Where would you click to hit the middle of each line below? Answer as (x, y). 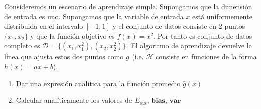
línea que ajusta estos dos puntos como (64, 57)
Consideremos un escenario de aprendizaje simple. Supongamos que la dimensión (128, 6)
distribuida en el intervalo (44, 26)
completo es (22, 45)
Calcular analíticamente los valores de (74, 100)
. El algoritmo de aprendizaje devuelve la (189, 45)
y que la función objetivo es (73, 35)
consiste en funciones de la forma (206, 57)
